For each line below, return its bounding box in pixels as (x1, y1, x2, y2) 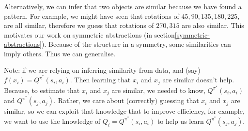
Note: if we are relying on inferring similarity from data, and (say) (4, 65, 201, 75)
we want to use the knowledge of (4, 116, 101, 126)
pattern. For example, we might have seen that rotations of (4, 11, 179, 21)
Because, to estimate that (4, 85, 80, 95)
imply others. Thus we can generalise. (4, 48, 116, 58)
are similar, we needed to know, (111, 85, 205, 95)
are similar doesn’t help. (162, 75, 234, 85)
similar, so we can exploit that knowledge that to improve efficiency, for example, (4, 106, 245, 116)
